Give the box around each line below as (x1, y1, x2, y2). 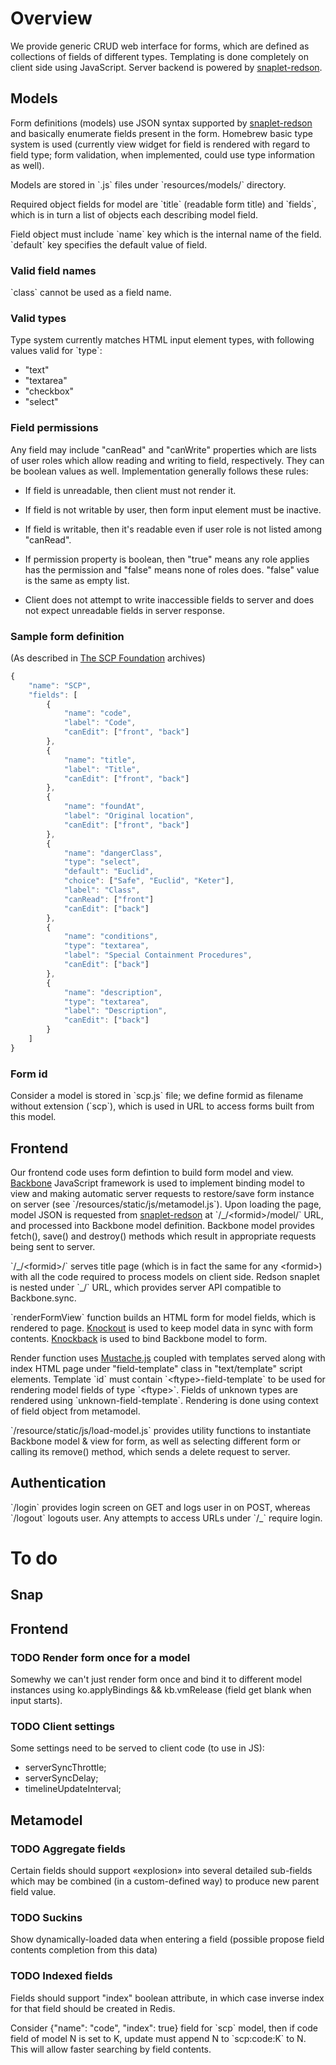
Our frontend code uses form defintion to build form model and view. (10, 1166, 294, 1178)
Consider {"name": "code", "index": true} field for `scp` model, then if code (10, 2022, 318, 2034)
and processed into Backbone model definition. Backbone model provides (10, 1219, 315, 1231)
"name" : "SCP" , (28, 680, 92, 691)
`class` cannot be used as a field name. (10, 287, 172, 299)
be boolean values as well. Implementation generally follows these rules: (10, 465, 309, 477)
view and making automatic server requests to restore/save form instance (10, 1187, 315, 1199)
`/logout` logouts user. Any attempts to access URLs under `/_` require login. (10, 1512, 323, 1524)
